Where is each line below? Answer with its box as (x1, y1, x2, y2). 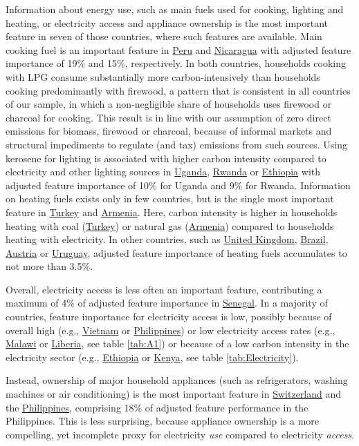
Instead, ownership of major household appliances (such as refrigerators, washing (6, 373, 348, 387)
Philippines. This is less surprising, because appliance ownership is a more (6, 414, 320, 428)
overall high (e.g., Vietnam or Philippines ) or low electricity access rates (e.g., (6, 322, 335, 337)
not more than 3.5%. (6, 259, 93, 273)
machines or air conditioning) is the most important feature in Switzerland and (6, 387, 342, 401)
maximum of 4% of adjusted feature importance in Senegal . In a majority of (6, 295, 328, 310)
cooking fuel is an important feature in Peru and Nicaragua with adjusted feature (6, 42, 351, 57)
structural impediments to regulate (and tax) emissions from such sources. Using (6, 137, 347, 151)
